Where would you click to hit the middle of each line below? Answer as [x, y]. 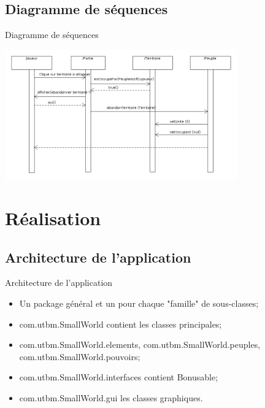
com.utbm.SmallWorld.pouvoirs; [80, 356]
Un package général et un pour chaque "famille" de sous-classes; [139, 303]
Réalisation [53, 218]
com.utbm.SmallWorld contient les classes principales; [121, 324]
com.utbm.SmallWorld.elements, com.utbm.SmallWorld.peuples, [140, 344]
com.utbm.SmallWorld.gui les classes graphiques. [111, 398]
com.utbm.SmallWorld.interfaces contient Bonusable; [119, 377]
